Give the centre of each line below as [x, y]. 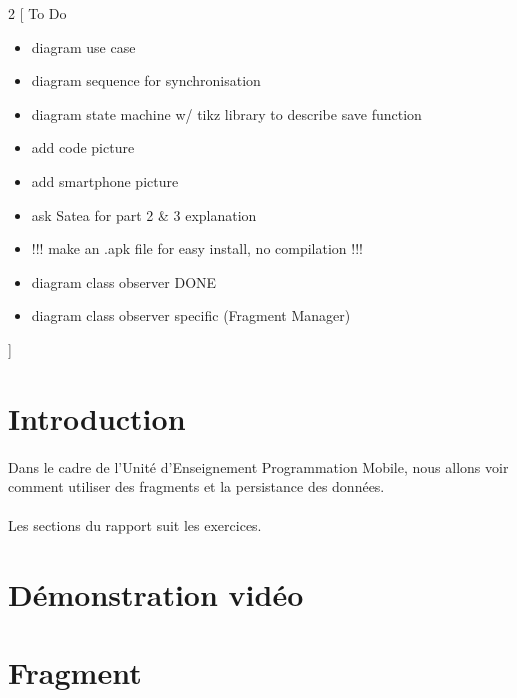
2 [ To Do [37, 13]
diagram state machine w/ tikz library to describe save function [226, 113]
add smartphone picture [105, 180]
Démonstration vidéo [156, 594]
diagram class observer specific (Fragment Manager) [191, 315]
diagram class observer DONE [124, 281]
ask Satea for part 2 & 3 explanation [144, 214]
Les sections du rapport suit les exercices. [135, 525]
